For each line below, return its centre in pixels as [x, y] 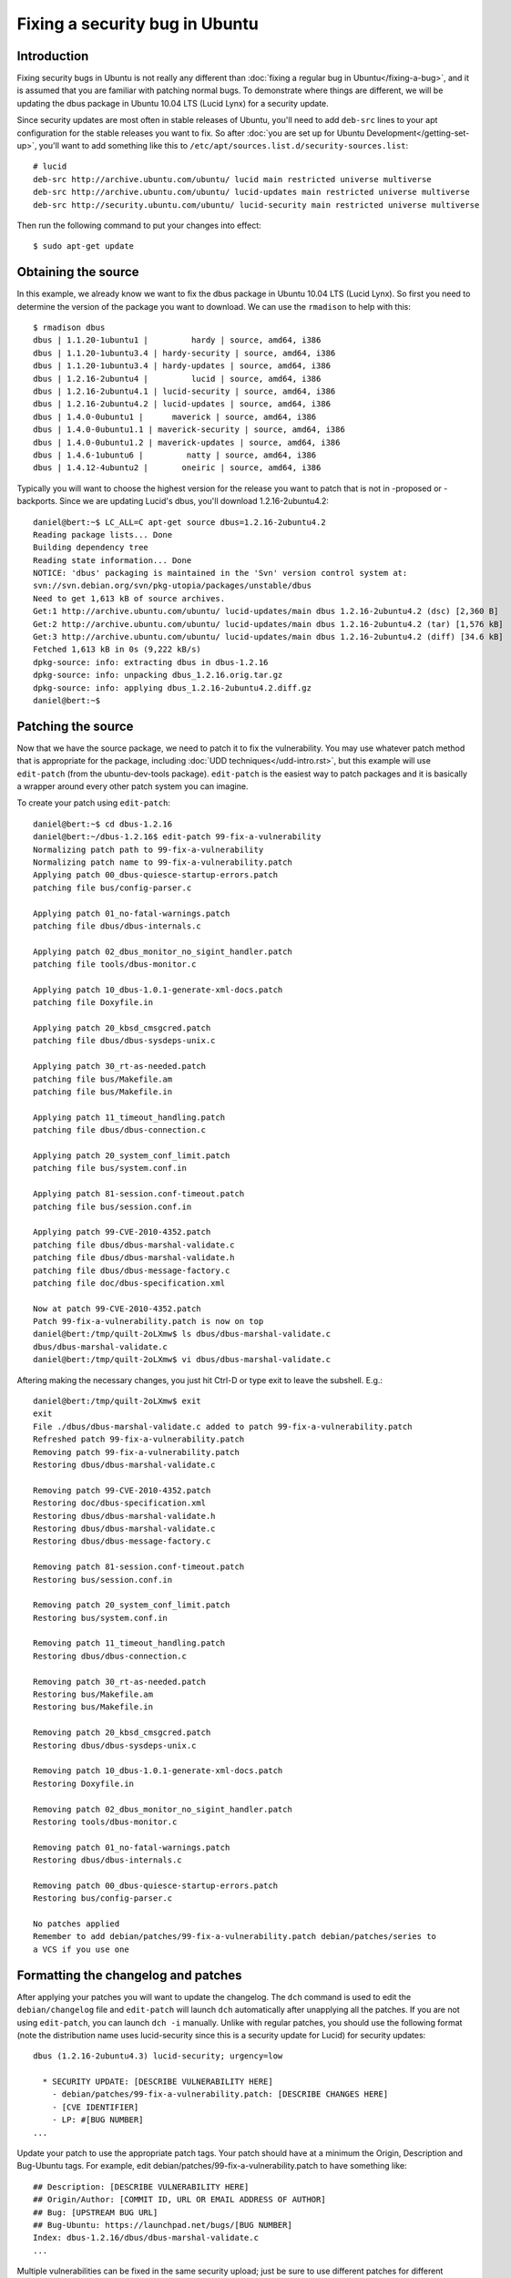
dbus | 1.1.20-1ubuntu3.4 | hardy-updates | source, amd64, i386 [182, 366]
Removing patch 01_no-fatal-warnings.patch [132, 1847]
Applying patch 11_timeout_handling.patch [129, 1117]
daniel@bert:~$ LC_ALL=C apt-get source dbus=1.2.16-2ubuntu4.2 [180, 522]
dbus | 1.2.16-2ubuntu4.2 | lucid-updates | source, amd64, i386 [182, 404]
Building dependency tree [91, 548]
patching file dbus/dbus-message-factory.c [132, 1270]
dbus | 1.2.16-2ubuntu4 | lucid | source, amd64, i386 [177, 379]
